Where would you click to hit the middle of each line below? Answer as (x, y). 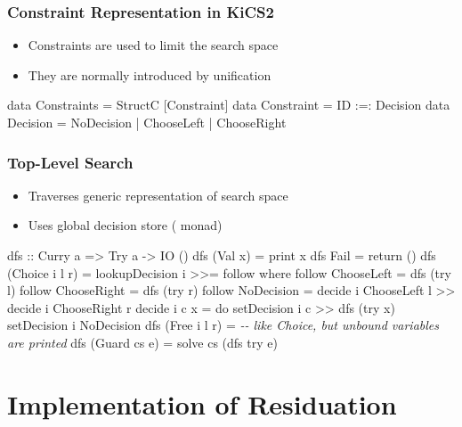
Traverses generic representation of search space (158, 195)
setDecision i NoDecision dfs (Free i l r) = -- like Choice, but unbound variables (223, 325)
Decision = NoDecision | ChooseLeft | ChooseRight (147, 122)
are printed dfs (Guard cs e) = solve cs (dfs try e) (142, 342)
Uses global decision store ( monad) (125, 225)
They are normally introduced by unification (150, 74)
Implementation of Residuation (202, 403)
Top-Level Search (70, 162)
